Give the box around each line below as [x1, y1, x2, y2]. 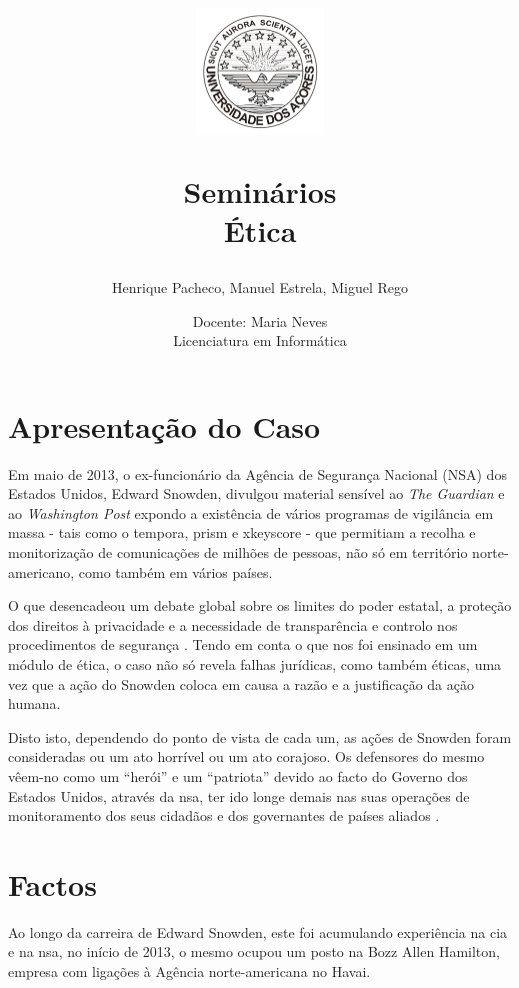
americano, [8, 561, 75, 582]
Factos [8, 863, 97, 904]
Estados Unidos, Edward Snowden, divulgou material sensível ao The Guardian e [8, 483, 505, 504]
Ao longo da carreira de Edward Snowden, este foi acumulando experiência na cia [8, 921, 508, 942]
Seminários [183, 170, 337, 211]
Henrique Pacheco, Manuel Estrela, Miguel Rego [112, 276, 408, 297]
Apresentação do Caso [8, 405, 321, 446]
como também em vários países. [78, 561, 273, 582]
